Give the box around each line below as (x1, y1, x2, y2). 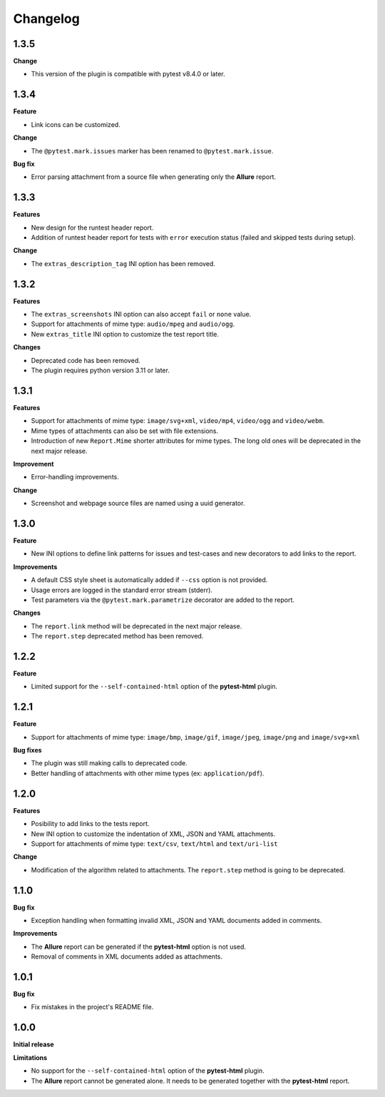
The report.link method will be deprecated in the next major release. (31, 621, 242, 631)
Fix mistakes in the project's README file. (31, 1003, 154, 1011)
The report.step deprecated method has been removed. (31, 632, 204, 641)
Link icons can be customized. (31, 120, 120, 128)
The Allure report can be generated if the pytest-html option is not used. (31, 942, 246, 951)
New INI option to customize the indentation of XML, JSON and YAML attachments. (31, 830, 276, 838)
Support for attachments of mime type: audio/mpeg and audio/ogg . (31, 320, 235, 328)
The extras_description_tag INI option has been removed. (31, 259, 215, 267)
